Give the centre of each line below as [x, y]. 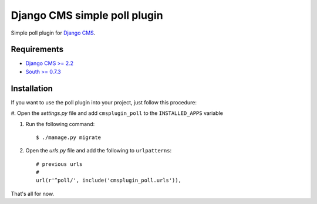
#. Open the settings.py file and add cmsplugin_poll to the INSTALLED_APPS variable [117, 113]
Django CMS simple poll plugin [87, 15]
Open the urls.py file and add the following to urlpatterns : [99, 151]
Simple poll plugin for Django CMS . [53, 33]
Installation [32, 88]
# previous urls [59, 164]
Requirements [37, 50]
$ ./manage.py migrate [69, 137]
